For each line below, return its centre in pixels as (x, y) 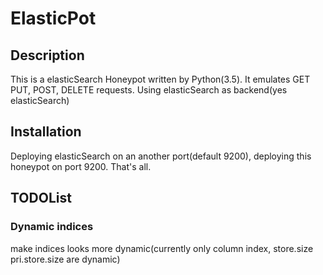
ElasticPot (53, 18)
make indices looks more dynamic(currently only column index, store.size (162, 248)
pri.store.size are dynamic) (65, 259)
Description (47, 55)
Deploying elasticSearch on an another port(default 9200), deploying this (161, 156)
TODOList (41, 198)
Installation (46, 132)
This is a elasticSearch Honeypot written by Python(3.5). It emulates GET (160, 79)
